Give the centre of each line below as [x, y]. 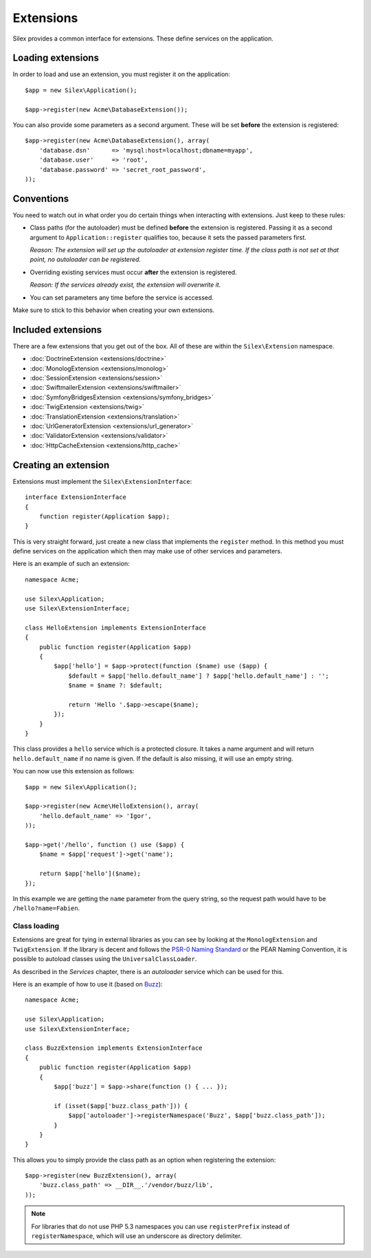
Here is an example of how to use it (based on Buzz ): [88, 984]
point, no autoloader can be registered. [85, 260]
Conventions [41, 198]
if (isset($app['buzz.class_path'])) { [121, 1106]
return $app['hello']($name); [90, 874]
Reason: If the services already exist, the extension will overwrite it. [125, 285]
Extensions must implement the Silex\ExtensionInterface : [102, 481]
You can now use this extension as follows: [74, 771]
